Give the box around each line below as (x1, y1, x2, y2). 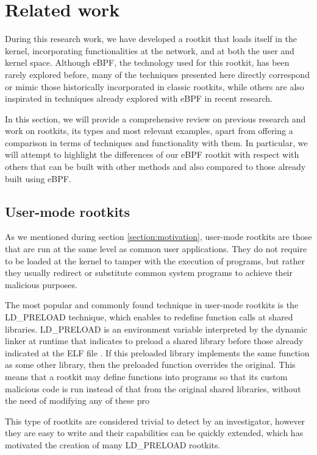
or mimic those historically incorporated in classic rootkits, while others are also (5, 80, 304, 93)
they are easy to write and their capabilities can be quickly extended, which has (5, 426, 304, 439)
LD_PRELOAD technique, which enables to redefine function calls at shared (5, 311, 293, 323)
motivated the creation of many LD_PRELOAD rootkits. (5, 438, 221, 451)
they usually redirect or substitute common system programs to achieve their (5, 266, 293, 279)
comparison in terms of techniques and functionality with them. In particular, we (5, 136, 308, 149)
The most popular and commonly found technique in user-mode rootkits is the (5, 298, 299, 311)
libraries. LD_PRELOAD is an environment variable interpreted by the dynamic (5, 322, 308, 335)
